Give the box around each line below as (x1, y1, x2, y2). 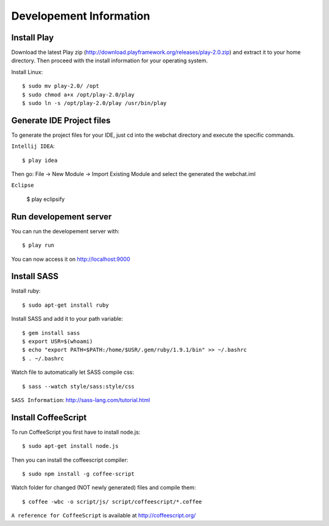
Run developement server (11, 211, 112, 222)
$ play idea (22, 156, 58, 164)
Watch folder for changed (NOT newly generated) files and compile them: (11, 484, 196, 491)
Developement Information (11, 9, 150, 23)
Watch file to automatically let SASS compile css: (11, 368, 134, 376)
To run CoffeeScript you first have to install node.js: (11, 428, 141, 436)
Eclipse (11, 182, 35, 189)
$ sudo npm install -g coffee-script (22, 470, 135, 478)
